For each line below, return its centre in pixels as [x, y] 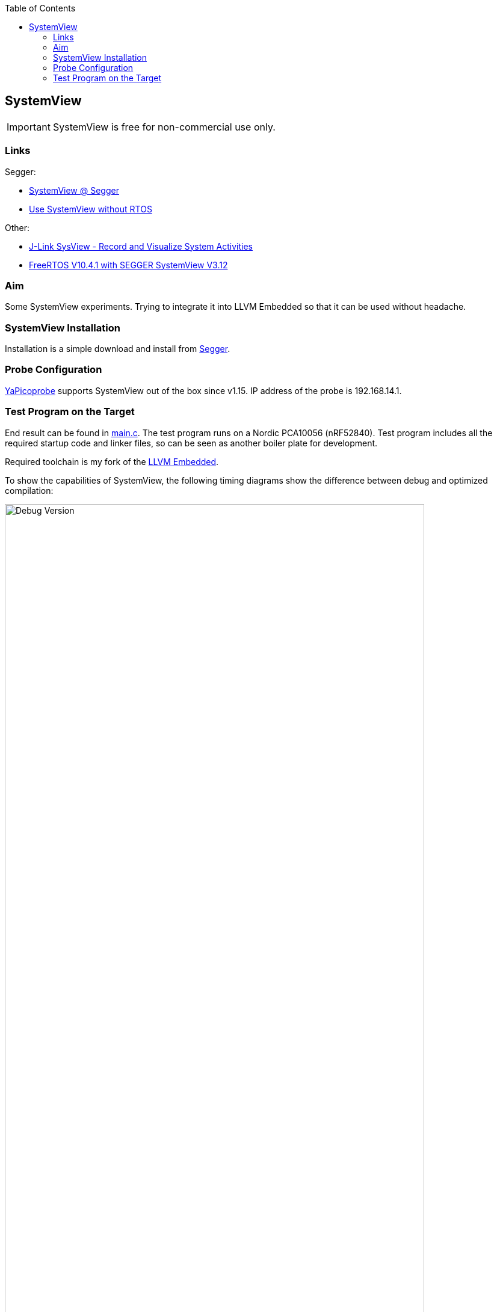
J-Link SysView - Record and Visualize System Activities [141, 246]
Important [29, 127]
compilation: [29, 490]
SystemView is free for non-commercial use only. [164, 127]
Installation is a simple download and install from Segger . [118, 349]
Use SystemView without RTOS [91, 209]
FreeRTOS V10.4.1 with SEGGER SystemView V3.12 [128, 265]
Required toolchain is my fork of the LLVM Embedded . [112, 461]
